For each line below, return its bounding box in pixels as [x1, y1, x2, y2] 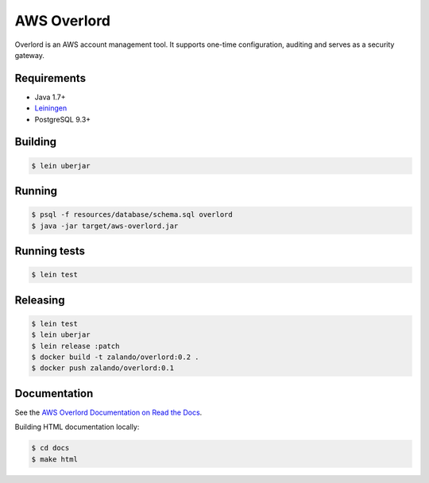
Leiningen [34, 103, 68, 113]
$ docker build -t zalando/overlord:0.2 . [31, 352, 199, 361]
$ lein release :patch [31, 342, 120, 350]
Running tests [14, 245, 86, 258]
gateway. [14, 50, 45, 60]
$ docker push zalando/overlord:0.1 [31, 364, 175, 373]
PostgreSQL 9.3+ [34, 114, 91, 124]
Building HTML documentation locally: [14, 422, 140, 432]
